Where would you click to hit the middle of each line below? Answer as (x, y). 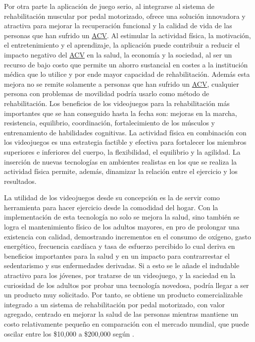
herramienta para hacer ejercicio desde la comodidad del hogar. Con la (111, 207)
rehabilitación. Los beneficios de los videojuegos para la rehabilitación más (117, 103)
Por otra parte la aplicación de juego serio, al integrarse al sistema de (109, 6)
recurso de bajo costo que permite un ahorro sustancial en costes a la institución (126, 64)
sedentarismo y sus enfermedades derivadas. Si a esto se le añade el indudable (122, 265)
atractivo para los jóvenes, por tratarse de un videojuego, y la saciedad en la (120, 275)
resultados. (20, 181)
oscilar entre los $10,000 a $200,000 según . (69, 333)
